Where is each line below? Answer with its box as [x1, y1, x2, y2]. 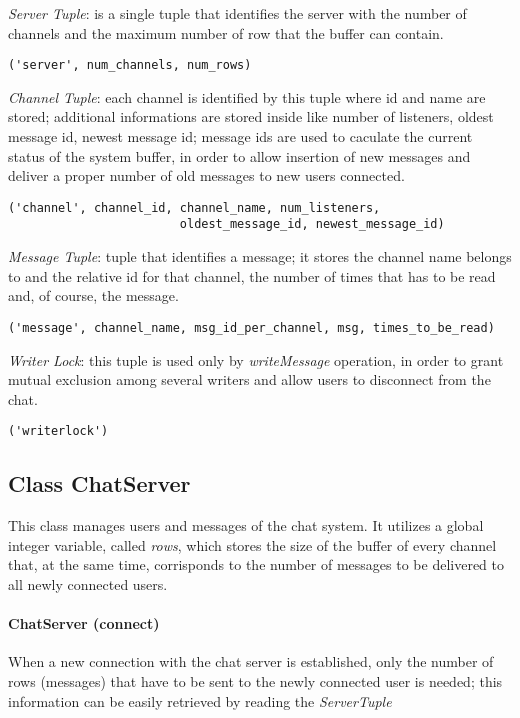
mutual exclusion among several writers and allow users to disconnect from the [8, 369, 491, 390]
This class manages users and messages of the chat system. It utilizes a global [8, 515, 484, 536]
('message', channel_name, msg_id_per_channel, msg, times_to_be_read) [8, 320, 495, 335]
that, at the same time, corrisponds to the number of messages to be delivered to [8, 554, 505, 575]
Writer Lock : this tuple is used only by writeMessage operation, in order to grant [8, 349, 504, 370]
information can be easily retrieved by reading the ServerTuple [8, 690, 392, 711]
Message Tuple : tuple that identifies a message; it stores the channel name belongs [8, 246, 512, 267]
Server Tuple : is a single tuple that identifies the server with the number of [8, 3, 467, 23]
